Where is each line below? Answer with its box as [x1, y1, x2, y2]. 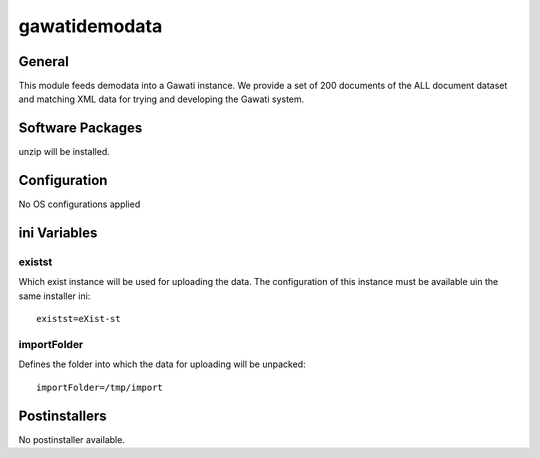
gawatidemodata [18, 15, 163, 37]
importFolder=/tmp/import [36, 381, 164, 393]
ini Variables [18, 225, 98, 242]
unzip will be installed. [18, 146, 110, 158]
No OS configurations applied [18, 198, 141, 210]
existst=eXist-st [36, 313, 121, 325]
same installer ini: [18, 290, 91, 302]
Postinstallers [18, 407, 107, 424]
